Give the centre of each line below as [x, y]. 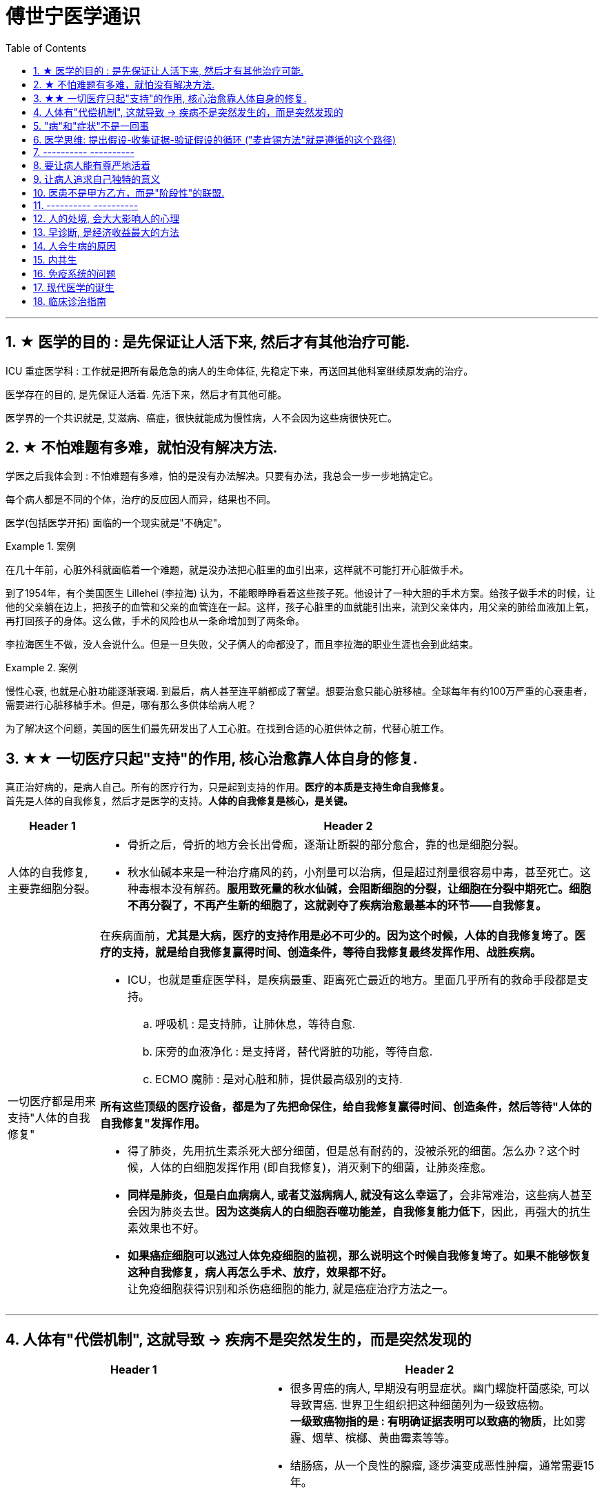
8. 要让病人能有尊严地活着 [92, 165]
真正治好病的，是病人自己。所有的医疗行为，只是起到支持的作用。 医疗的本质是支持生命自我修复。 [228, 787]
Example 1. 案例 [41, 546]
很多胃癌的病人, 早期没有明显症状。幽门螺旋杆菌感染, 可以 [440, 1388]
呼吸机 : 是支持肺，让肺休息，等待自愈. [255, 1024]
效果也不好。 [172, 1228]
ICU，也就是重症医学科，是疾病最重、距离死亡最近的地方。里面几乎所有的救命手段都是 [352, 980]
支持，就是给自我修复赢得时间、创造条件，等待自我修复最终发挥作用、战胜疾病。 [332, 952]
